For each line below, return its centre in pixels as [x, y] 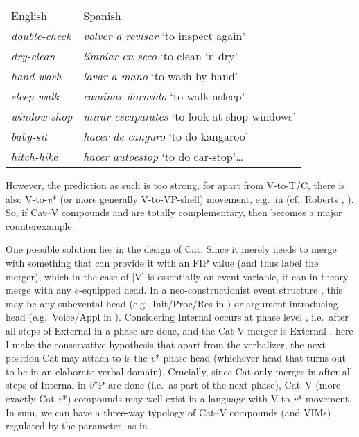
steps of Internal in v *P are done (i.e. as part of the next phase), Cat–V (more [173, 385]
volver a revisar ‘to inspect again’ [164, 36]
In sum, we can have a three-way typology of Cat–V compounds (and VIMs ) [168, 412]
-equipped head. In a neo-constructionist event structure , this [211, 290]
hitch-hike [35, 156]
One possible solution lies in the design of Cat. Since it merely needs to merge [171, 249]
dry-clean [33, 56]
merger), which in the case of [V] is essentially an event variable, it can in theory [177, 276]
